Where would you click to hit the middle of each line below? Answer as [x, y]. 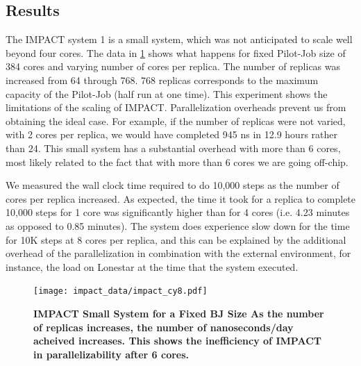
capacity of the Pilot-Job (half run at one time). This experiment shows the [167, 93]
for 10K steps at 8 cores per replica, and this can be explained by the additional [176, 239]
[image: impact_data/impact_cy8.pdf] [120, 291]
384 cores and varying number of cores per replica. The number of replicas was [173, 66]
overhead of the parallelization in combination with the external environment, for [178, 253]
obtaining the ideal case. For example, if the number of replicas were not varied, [176, 120]
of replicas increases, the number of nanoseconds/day [163, 327]
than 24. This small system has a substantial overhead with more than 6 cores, [173, 148]
